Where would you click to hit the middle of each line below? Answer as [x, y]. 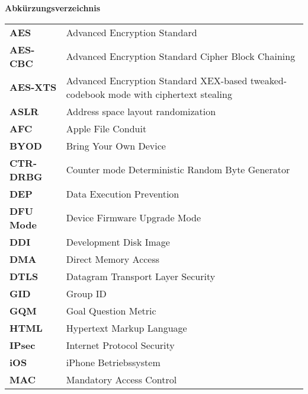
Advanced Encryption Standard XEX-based [157, 80]
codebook [86, 94]
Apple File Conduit [106, 128]
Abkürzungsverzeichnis [53, 8]
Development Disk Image [118, 242]
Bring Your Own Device [116, 145]
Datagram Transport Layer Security [141, 276]
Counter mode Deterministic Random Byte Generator [178, 170]
